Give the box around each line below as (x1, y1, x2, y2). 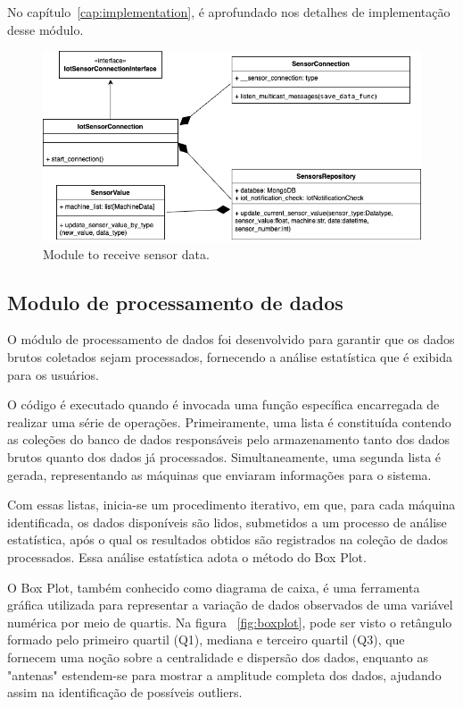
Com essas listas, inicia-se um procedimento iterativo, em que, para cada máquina (7, 495, 456, 514)
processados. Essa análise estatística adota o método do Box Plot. (7, 548, 367, 567)
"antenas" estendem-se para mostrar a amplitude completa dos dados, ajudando (7, 665, 442, 684)
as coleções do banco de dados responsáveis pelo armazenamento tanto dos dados (7, 430, 451, 449)
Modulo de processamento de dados (7, 288, 343, 316)
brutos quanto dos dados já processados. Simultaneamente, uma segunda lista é (7, 448, 442, 467)
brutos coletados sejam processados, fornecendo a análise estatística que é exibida (7, 348, 452, 366)
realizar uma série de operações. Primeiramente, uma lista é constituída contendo (7, 412, 451, 431)
